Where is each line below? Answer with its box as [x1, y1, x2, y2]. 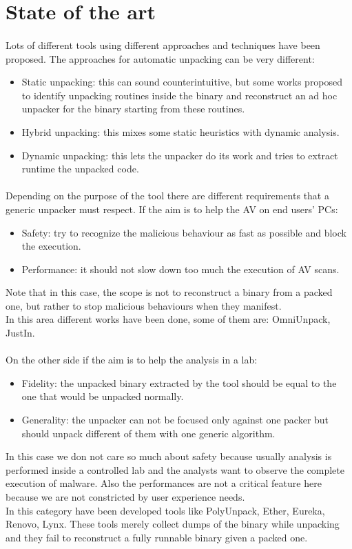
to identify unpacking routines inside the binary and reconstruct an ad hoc [21, 88, 338, 102]
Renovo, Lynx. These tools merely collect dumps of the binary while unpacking [6, 517, 340, 531]
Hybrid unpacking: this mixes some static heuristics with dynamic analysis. [21, 124, 340, 139]
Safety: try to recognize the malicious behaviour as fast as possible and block [21, 225, 346, 239]
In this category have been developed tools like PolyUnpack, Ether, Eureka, [6, 503, 325, 517]
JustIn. [6, 326, 35, 340]
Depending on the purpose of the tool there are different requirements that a [6, 188, 329, 203]
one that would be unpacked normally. [21, 389, 184, 403]
